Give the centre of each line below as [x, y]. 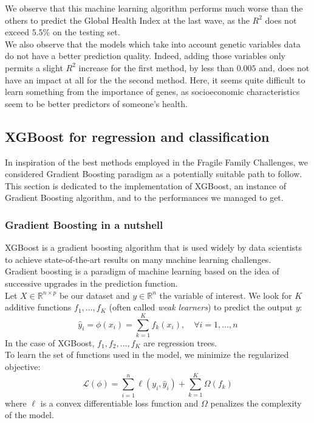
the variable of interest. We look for [226, 295]
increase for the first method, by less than [156, 67]
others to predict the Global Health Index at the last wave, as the [127, 20]
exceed [17, 32]
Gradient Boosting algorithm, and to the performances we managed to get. [144, 198]
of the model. [29, 415]
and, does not [284, 67]
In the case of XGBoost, [50, 342]
